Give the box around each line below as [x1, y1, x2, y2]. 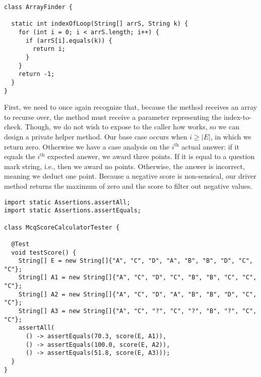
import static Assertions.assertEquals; [4, 207, 142, 214]
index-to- [224, 111, 251, 122]
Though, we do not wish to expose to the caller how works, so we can [25, 121, 239, 132]
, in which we [210, 131, 251, 141]
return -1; [18, 70, 55, 78]
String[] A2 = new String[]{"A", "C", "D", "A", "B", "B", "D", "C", [18, 290, 257, 298]
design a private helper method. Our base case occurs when [4, 131, 187, 141]
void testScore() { [11, 249, 77, 256]
